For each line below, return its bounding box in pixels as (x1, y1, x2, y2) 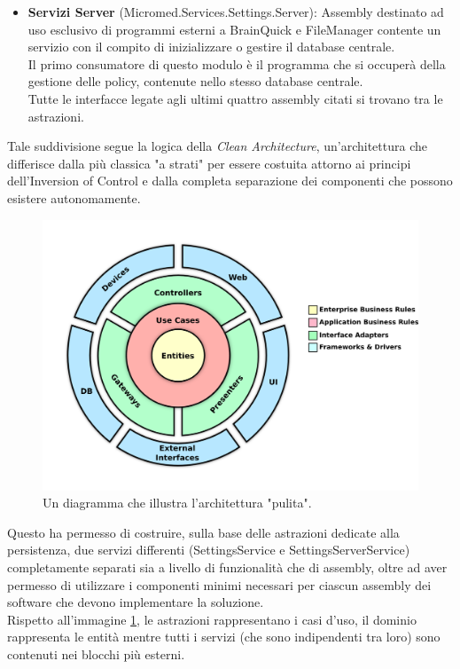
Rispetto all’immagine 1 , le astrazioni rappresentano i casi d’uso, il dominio (7, 610, 417, 628)
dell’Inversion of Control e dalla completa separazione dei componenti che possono (7, 171, 453, 190)
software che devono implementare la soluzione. (7, 593, 264, 611)
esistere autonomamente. (7, 188, 141, 207)
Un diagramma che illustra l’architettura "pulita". (43, 493, 312, 512)
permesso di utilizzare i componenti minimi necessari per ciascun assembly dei (7, 575, 432, 594)
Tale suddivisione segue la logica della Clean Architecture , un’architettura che (7, 137, 427, 155)
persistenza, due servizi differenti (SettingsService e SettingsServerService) (7, 540, 410, 559)
